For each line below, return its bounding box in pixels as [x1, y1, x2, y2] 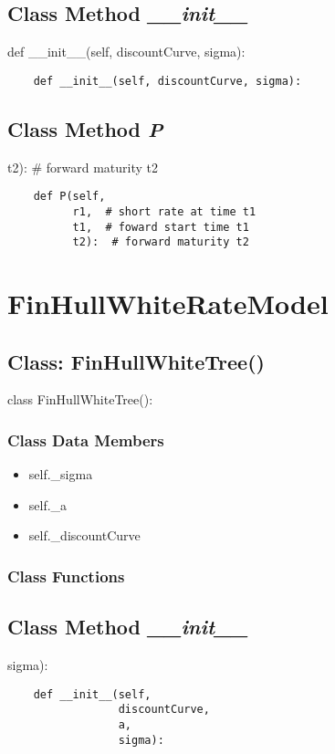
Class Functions [7, 564, 125, 587]
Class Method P [7, 114, 163, 142]
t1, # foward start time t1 [72, 220, 249, 234]
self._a [28, 495, 68, 514]
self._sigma [28, 465, 93, 484]
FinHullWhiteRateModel [7, 285, 329, 322]
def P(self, [33, 190, 106, 204]
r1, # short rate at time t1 [72, 204, 256, 218]
